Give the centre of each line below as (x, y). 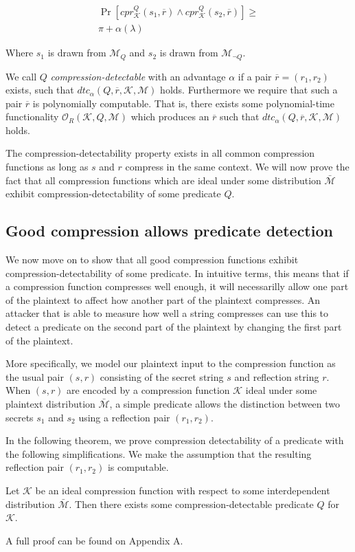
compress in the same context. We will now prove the (237, 167)
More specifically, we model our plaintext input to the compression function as (171, 363)
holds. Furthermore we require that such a (249, 90)
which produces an (170, 117)
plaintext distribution (50, 404)
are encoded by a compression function (148, 390)
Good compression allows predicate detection (169, 231)
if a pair (255, 76)
